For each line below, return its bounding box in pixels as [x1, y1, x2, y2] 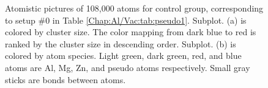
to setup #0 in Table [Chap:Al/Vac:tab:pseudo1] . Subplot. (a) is [5, 13, 247, 26]
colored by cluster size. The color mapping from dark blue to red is [5, 25, 256, 38]
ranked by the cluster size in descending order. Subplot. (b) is [5, 37, 236, 50]
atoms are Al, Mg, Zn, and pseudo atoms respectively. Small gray [5, 61, 250, 73]
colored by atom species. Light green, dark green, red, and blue [5, 49, 242, 62]
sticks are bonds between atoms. [5, 73, 126, 86]
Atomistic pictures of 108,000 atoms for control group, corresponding [5, 2, 264, 14]
